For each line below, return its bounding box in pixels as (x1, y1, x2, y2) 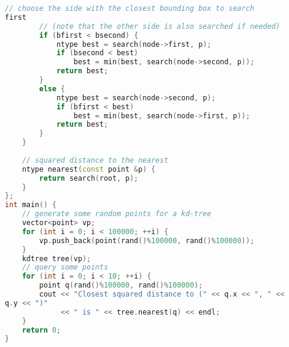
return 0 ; (22, 325, 61, 334)
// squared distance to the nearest (22, 155, 169, 164)
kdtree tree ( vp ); (22, 254, 91, 263)
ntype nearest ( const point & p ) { (22, 164, 156, 173)
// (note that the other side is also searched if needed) (39, 22, 281, 31)
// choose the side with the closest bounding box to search (5, 4, 255, 13)
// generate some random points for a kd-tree (22, 210, 211, 219)
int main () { (5, 201, 56, 210)
